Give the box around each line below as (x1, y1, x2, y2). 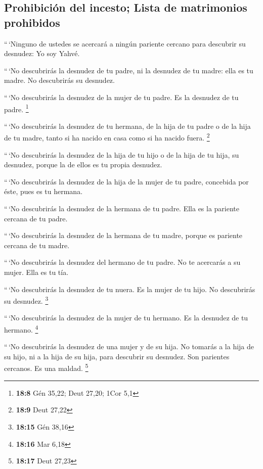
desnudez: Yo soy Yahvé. (4, 48, 80, 59)
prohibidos (4, 14, 60, 30)
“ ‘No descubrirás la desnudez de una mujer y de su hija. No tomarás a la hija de (4, 341, 254, 352)
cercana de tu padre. (4, 213, 68, 223)
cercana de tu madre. (4, 240, 70, 250)
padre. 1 (4, 102, 29, 114)
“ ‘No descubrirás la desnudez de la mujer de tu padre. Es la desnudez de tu (4, 91, 239, 102)
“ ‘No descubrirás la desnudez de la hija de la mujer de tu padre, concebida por (4, 176, 249, 186)
